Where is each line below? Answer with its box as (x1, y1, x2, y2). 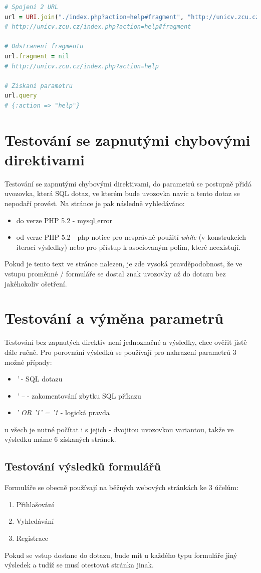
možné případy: (5, 356, 52, 367)
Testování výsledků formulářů (5, 458, 161, 474)
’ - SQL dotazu (16, 373, 63, 384)
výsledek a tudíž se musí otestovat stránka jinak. (5, 559, 154, 570)
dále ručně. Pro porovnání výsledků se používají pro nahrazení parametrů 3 (5, 346, 236, 357)
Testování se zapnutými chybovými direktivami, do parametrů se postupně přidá (5, 178, 251, 188)
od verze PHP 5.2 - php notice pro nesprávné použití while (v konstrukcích (16, 232, 246, 242)
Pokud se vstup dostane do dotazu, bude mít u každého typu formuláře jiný (5, 549, 237, 560)
